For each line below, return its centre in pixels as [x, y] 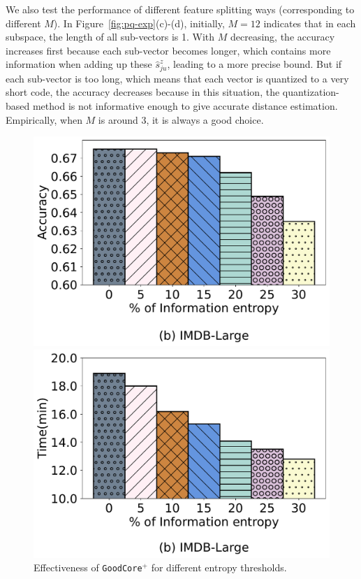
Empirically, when [44, 119]
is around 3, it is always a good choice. [181, 119]
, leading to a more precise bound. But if [255, 64]
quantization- [311, 92]
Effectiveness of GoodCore [88, 567]
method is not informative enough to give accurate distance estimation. [185, 106]
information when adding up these [79, 64]
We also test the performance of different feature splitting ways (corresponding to [180, 9]
